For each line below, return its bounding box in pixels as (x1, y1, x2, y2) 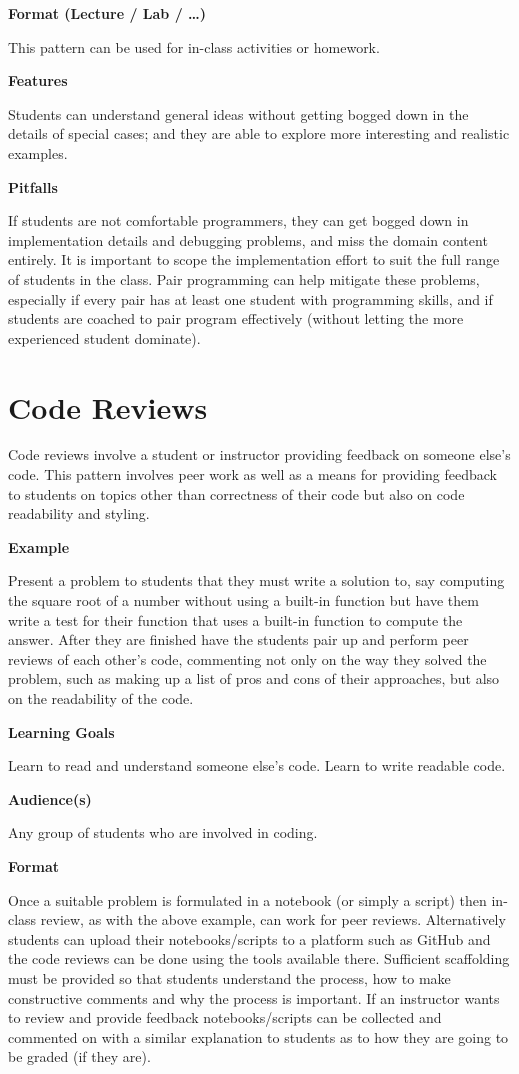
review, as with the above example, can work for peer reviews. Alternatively (40, 909, 506, 930)
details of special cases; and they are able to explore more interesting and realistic (8, 123, 510, 144)
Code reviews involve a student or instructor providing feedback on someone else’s (8, 444, 511, 465)
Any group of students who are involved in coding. (8, 822, 318, 843)
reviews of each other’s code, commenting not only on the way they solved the (8, 648, 487, 669)
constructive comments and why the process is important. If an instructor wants (8, 987, 500, 1008)
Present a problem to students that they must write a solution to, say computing (8, 570, 505, 591)
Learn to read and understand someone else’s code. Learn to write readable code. (8, 755, 506, 776)
